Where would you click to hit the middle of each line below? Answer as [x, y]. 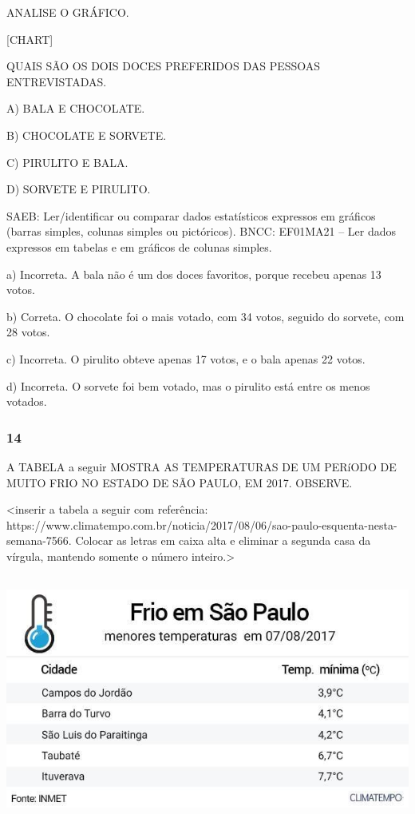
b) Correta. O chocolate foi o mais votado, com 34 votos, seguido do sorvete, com [206, 316]
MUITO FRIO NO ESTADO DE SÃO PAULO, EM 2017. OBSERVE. [180, 482]
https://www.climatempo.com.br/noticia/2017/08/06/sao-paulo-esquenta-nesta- [202, 524]
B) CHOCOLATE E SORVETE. [87, 135]
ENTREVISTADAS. [57, 81]
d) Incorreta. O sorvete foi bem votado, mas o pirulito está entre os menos [188, 385]
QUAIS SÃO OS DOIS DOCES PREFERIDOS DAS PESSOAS [164, 66]
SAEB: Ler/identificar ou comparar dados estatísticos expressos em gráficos [191, 215]
